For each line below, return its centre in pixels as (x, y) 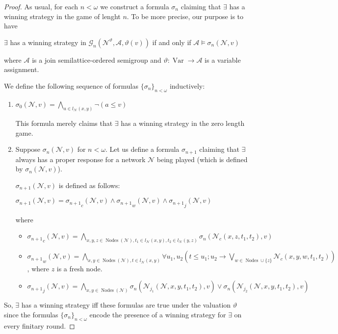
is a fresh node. (79, 268)
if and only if (172, 42)
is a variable (223, 60)
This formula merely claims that (64, 123)
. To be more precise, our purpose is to (185, 16)
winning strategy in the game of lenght (62, 16)
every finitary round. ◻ (39, 325)
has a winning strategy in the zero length (183, 123)
